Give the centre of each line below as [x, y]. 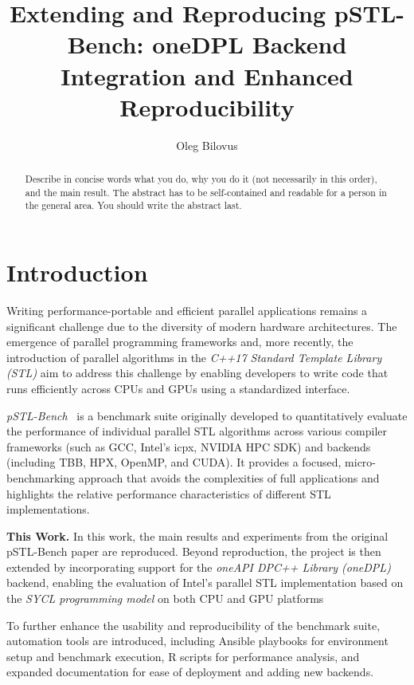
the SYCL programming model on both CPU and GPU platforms [165, 598]
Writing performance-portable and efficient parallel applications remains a [187, 310]
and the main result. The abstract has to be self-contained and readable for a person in [206, 192]
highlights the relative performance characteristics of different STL [169, 493]
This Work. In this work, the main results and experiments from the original [197, 535]
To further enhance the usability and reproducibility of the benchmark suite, [193, 625]
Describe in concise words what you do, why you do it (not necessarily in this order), [201, 179]
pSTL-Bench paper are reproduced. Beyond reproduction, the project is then [194, 551]
